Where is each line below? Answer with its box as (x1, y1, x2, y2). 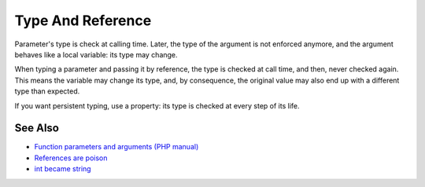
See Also (14, 122, 59, 135)
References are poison (34, 153, 108, 163)
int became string (34, 164, 91, 174)
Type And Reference (14, 12, 152, 29)
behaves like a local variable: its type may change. (14, 49, 178, 59)
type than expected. (14, 86, 80, 96)
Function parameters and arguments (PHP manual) (34, 142, 199, 152)
